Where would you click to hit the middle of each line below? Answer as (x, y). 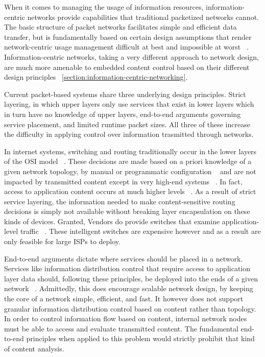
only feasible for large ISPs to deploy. (62, 241)
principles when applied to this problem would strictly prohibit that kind (140, 338)
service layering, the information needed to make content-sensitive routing (120, 201)
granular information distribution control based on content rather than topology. (130, 308)
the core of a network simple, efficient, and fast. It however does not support (124, 299)
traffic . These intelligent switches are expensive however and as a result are (140, 231)
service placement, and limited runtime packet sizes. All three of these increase (127, 124)
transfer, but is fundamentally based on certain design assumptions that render (128, 37)
